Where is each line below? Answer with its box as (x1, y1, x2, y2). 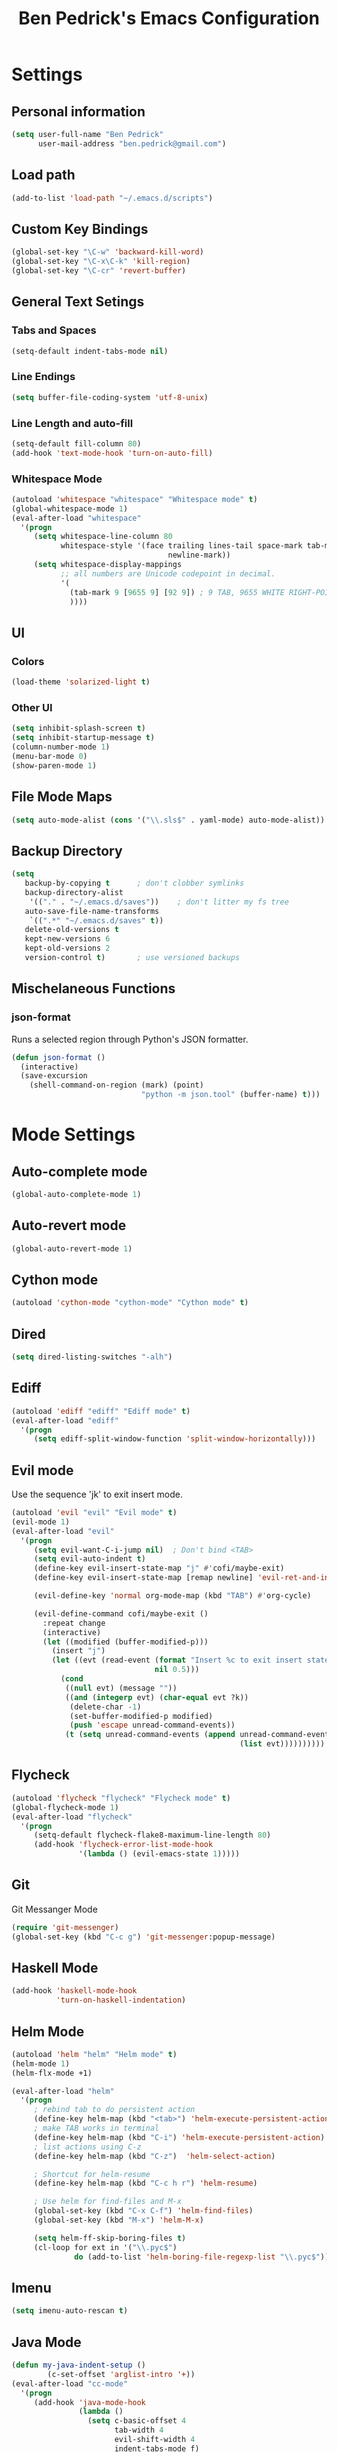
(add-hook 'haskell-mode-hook (11, 1986, 138, 1996)
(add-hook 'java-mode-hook (33, 2397, 146, 2407)
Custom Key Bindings (11, 220, 149, 237)
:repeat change (42, 1618, 106, 1628)
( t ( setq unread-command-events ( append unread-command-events (64, 1730, 334, 1740)
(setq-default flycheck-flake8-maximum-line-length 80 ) (33, 1830, 272, 1841)
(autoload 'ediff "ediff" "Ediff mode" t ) (11, 1406, 191, 1416)
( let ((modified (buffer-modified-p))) (42, 1637, 209, 1647)
